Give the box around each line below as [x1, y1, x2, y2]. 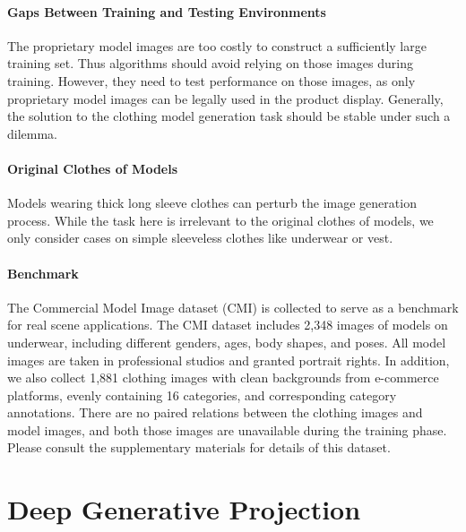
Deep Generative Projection [7, 491, 361, 528]
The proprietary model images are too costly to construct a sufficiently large [7, 36, 427, 55]
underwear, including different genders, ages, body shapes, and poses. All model [7, 332, 446, 351]
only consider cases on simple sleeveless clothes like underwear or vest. [7, 228, 393, 247]
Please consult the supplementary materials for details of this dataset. [7, 438, 391, 457]
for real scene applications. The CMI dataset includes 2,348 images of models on [7, 315, 448, 334]
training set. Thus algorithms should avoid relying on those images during [7, 54, 413, 73]
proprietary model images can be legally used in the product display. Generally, [7, 89, 444, 107]
